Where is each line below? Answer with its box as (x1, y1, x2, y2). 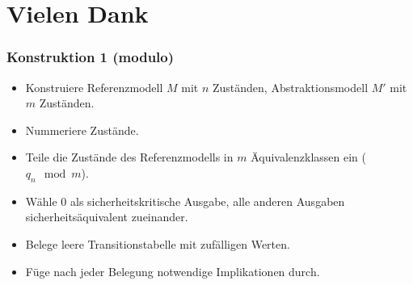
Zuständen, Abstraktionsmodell (213, 78, 369, 95)
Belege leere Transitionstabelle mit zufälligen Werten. (25, 235, 290, 252)
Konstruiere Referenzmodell (25, 78, 163, 95)
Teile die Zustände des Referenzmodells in (25, 149, 234, 166)
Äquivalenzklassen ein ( (251, 149, 367, 166)
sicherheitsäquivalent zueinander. (25, 208, 188, 225)
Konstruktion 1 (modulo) (6, 47, 175, 67)
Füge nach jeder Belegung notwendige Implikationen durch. (25, 262, 320, 279)
